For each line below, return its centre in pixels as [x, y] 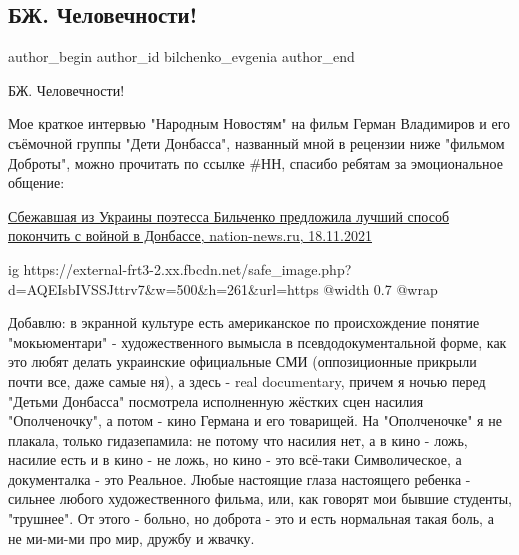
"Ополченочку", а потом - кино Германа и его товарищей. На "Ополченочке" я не [255, 420]
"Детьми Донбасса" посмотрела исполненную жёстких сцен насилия [216, 400]
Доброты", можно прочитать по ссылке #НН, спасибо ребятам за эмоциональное [255, 162]
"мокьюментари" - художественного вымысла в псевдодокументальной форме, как [257, 341]
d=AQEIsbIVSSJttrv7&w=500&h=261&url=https [163, 288]
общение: [36, 182]
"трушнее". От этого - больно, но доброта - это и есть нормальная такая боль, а [251, 518]
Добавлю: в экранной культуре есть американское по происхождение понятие [244, 322]
